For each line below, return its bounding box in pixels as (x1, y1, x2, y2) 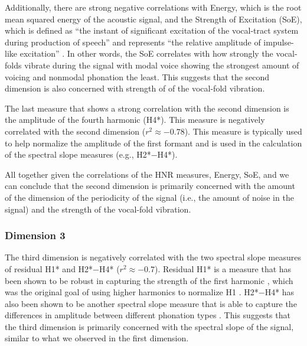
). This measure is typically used (184, 125, 302, 137)
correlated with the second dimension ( (5, 125, 146, 137)
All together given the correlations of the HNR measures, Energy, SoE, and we (5, 168, 289, 180)
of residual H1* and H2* (5, 262, 93, 275)
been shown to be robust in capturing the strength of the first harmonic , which (5, 274, 293, 286)
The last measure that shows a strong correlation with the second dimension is (5, 102, 289, 114)
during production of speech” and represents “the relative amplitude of (5, 35, 261, 48)
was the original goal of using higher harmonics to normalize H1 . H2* (5, 286, 259, 298)
